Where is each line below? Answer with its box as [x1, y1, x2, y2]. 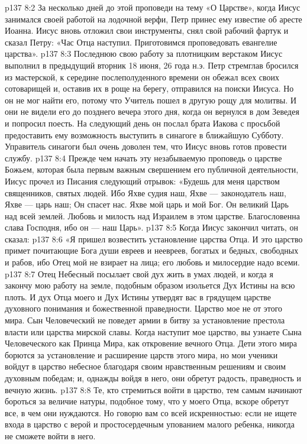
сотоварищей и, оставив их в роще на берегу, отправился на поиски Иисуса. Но [5, 82, 294, 95]
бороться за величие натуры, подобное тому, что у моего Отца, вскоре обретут [5, 395, 289, 407]
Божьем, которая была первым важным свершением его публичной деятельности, [5, 163, 299, 176]
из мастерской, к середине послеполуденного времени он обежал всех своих [5, 70, 280, 83]
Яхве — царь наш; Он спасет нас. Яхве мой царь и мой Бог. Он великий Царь [5, 198, 289, 210]
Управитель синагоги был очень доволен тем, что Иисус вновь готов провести [5, 140, 287, 153]
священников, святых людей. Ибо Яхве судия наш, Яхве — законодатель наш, [5, 186, 286, 199]
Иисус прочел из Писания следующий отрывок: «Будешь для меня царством [5, 174, 280, 187]
